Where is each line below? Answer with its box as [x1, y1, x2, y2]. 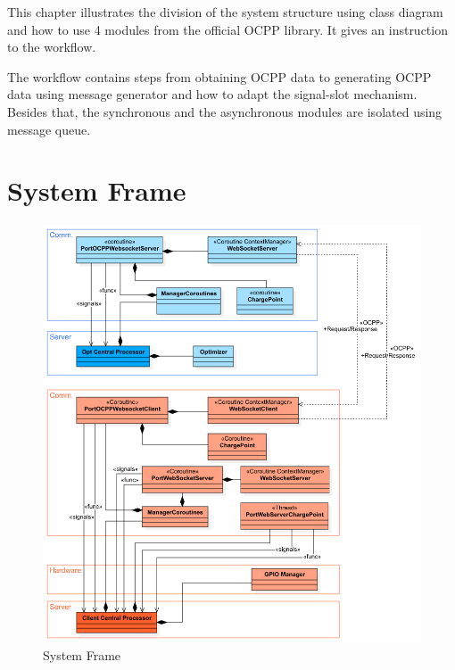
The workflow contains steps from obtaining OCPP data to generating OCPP [7, 67, 432, 86]
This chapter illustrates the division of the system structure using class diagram [7, 3, 443, 21]
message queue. [7, 120, 91, 138]
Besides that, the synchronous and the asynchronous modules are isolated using [7, 102, 443, 120]
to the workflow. [7, 37, 96, 56]
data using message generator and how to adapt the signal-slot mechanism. [7, 85, 418, 103]
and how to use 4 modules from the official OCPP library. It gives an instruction [7, 20, 448, 38]
